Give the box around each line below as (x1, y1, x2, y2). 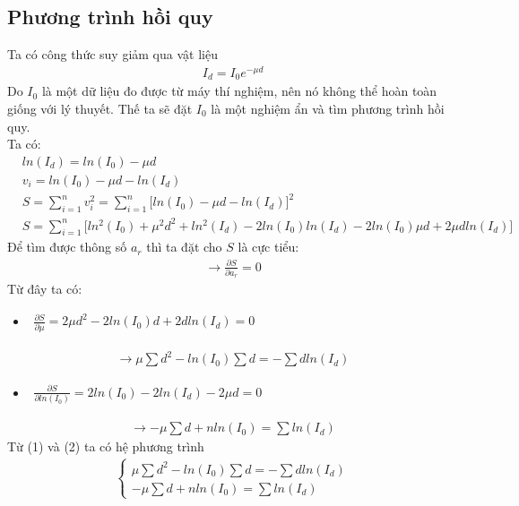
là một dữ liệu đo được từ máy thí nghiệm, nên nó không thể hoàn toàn (41, 81, 437, 100)
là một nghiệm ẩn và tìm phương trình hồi (211, 99, 445, 117)
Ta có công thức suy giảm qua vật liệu (7, 45, 218, 64)
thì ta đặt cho (146, 237, 222, 256)
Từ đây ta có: (7, 279, 82, 298)
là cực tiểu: (238, 237, 299, 256)
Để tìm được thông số (7, 237, 127, 256)
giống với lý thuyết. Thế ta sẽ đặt (7, 99, 193, 117)
